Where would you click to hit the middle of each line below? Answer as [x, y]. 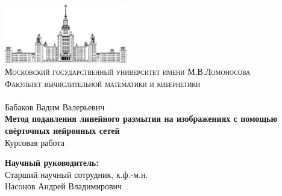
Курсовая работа [35, 142]
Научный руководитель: [52, 163]
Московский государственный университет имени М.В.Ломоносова [128, 71]
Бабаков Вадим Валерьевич [55, 106]
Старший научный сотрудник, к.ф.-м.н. [77, 174]
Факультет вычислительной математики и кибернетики [103, 83]
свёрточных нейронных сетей [62, 131]
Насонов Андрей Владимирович [64, 186]
